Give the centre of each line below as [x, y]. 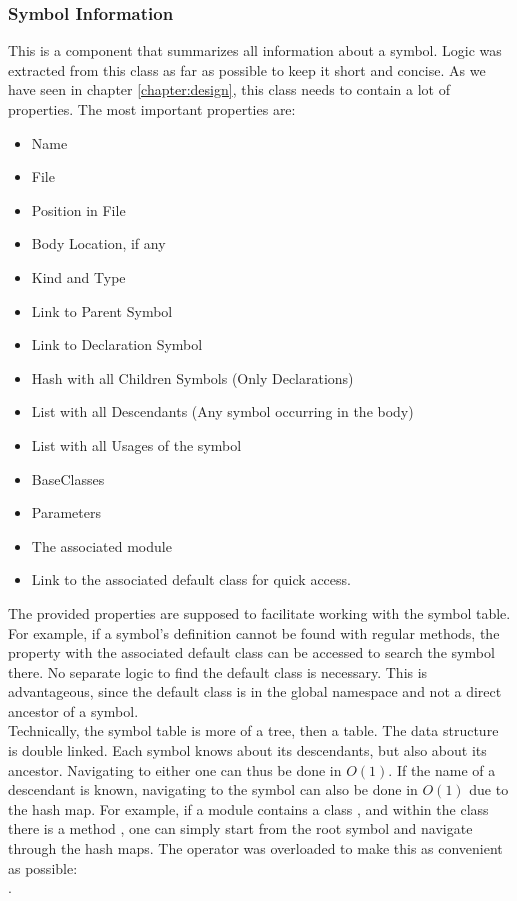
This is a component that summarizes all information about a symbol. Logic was [255, 50]
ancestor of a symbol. [73, 710]
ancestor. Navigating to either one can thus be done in [175, 769]
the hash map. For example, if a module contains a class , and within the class [248, 808]
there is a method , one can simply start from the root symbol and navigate [240, 828]
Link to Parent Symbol [102, 310]
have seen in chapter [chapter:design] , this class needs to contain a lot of [229, 89]
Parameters [66, 512]
